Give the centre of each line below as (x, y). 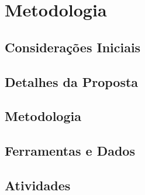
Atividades (38, 185)
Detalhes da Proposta (72, 81)
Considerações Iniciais (73, 47)
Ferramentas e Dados (70, 151)
